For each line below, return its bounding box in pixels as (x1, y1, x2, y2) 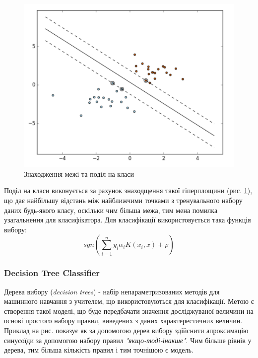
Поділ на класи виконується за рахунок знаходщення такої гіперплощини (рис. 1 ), (4, 185, 253, 196)
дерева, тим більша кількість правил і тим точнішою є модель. (4, 345, 193, 355)
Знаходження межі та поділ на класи (24, 168, 134, 179)
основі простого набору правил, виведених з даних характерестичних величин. (4, 315, 243, 326)
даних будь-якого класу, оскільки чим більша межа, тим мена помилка (4, 205, 218, 215)
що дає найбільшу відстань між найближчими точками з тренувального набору (4, 195, 243, 206)
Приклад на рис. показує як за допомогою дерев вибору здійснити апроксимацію (4, 325, 249, 335)
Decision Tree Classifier (4, 267, 100, 279)
